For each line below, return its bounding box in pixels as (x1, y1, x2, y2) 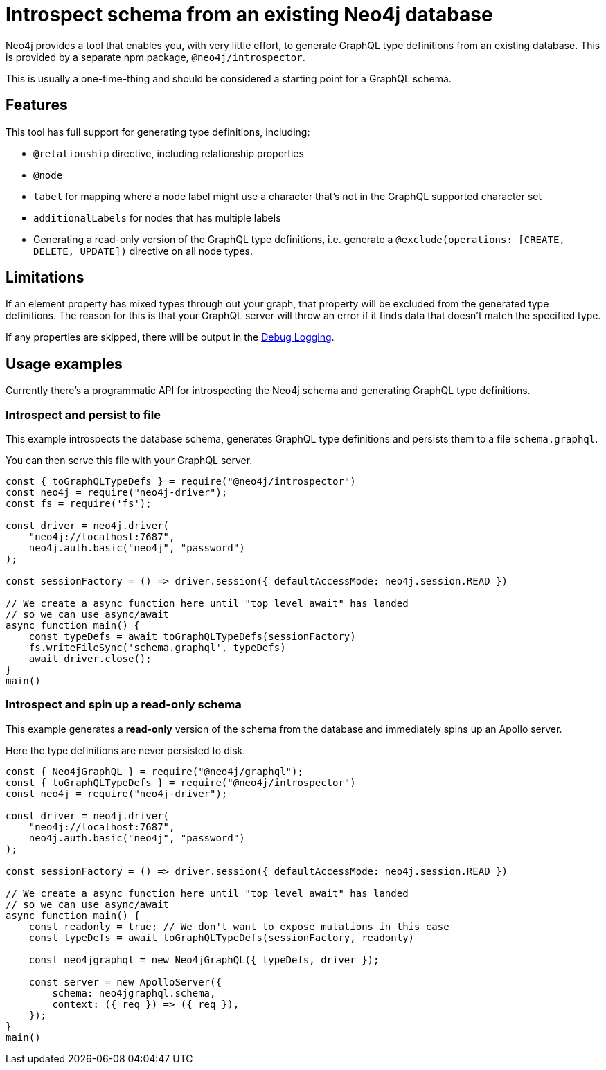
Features (6, 96, 68, 114)
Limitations (6, 269, 84, 287)
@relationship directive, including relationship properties (33, 147, 304, 159)
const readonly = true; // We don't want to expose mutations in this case (28, 920, 449, 932)
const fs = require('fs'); (6, 498, 152, 510)
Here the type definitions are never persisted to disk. (6, 744, 246, 756)
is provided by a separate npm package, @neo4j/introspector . (6, 51, 305, 63)
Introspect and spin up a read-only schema (6, 697, 242, 712)
